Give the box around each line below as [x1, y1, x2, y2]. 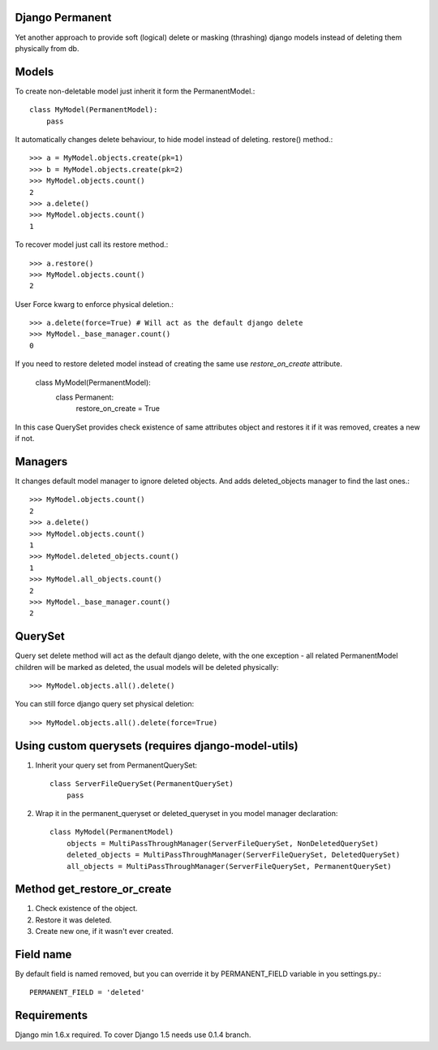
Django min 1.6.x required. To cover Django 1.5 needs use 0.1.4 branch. [15, 1030, 251, 1039]
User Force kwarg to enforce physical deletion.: [15, 299, 174, 309]
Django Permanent [15, 11, 112, 24]
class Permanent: [55, 392, 114, 402]
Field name [15, 948, 72, 961]
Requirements [15, 1009, 88, 1022]
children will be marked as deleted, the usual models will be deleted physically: [15, 662, 279, 672]
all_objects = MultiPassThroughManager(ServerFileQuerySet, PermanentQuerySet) [66, 862, 393, 871]
